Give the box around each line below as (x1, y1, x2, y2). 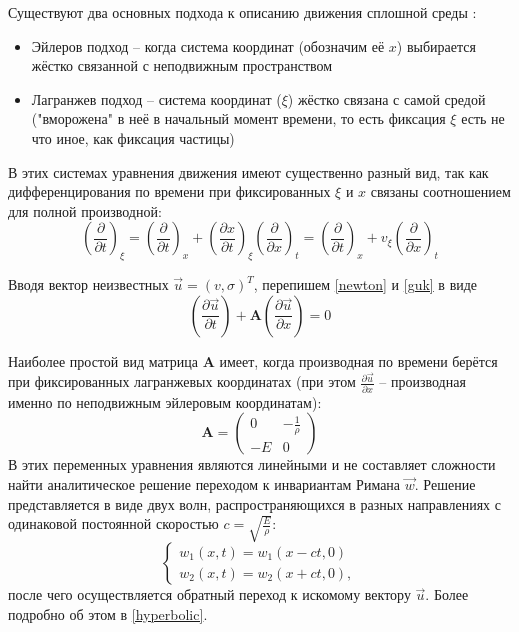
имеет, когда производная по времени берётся (219, 350, 498, 371)
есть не (461, 108, 505, 129)
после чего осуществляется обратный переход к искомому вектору (8, 584, 411, 605)
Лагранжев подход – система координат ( (31, 88, 282, 109)
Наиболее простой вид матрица (8, 350, 198, 371)
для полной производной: (8, 200, 162, 221)
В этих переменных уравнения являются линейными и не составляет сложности (8, 454, 496, 475)
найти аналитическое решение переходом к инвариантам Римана (8, 473, 401, 494)
